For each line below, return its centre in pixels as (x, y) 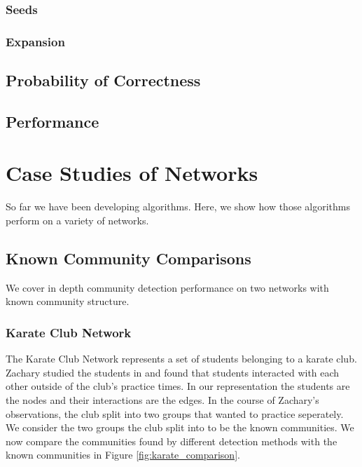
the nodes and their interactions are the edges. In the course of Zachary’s (162, 399)
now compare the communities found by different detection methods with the (172, 441)
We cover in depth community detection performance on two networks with (167, 287)
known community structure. (68, 301)
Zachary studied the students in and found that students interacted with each (173, 372)
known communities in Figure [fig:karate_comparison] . (123, 455)
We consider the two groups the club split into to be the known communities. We (180, 427)
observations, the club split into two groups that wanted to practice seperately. (175, 413)
